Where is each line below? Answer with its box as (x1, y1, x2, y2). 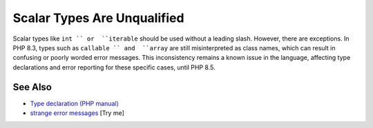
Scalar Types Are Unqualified (12, 10, 184, 25)
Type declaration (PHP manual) (30, 99, 119, 107)
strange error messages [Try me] (30, 109, 124, 117)
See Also (12, 81, 52, 93)
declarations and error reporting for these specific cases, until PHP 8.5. (12, 63, 216, 72)
